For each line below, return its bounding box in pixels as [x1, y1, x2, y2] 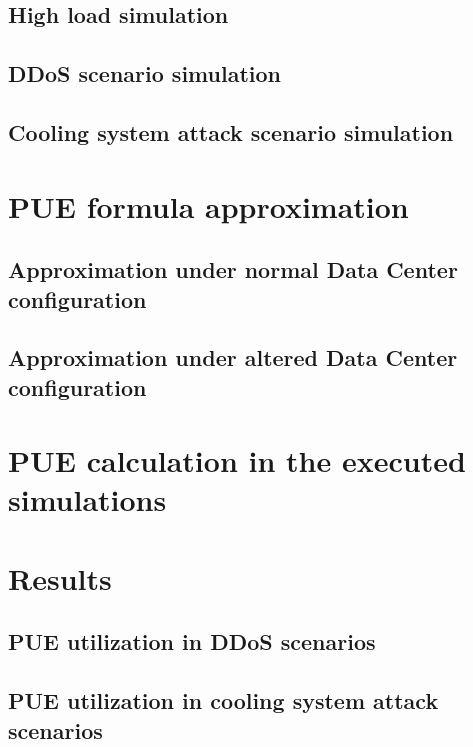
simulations [8, 479, 167, 520]
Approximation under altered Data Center [8, 342, 458, 373]
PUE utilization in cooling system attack [8, 685, 439, 716]
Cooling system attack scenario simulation [8, 116, 454, 147]
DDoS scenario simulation [8, 58, 281, 89]
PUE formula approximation [8, 185, 409, 226]
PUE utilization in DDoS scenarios [8, 626, 376, 657]
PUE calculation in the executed [8, 440, 466, 481]
